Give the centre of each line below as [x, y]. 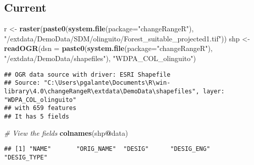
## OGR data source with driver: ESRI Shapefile [87, 74]
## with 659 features [40, 108]
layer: [214, 91]
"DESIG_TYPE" [26, 157]
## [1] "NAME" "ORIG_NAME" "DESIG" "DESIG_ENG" [107, 149]
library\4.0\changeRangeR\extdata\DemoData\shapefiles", [102, 91]
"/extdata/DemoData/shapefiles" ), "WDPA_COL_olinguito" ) [100, 58]
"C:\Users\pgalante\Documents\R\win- [107, 83]
